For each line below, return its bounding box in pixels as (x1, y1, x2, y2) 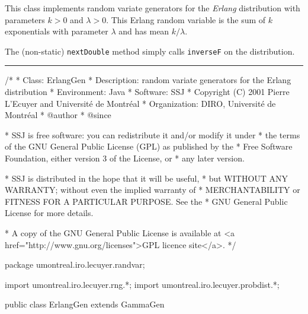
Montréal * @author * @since (5, 109, 111, 121)
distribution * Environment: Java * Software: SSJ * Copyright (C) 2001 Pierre (5, 85, 290, 98)
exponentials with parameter (5, 25, 108, 37)
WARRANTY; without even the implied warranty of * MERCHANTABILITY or (5, 183, 300, 196)
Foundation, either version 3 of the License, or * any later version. (5, 152, 245, 164)
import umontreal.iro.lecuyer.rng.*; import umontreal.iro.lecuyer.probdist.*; (5, 278, 280, 290)
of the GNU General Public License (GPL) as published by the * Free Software (5, 140, 293, 153)
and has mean (118, 25, 169, 37)
